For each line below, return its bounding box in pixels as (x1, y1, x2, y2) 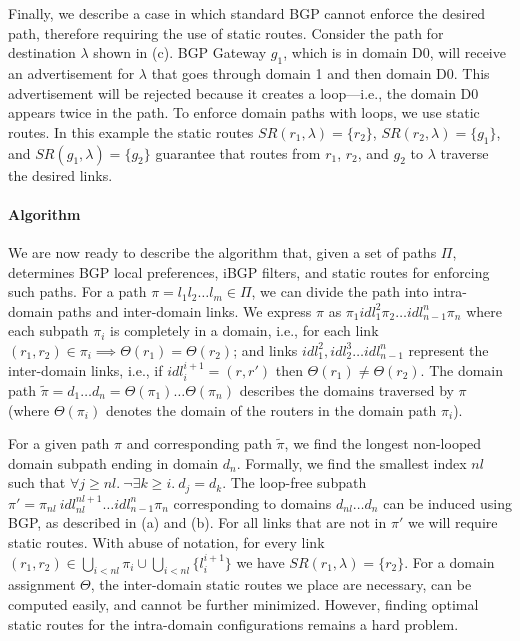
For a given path (8, 433, 110, 454)
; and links (233, 339, 298, 360)
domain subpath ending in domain (8, 452, 219, 473)
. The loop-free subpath (222, 472, 367, 493)
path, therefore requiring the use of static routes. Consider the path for (8, 22, 444, 43)
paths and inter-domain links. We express (57, 300, 312, 321)
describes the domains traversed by (239, 379, 454, 400)
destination (8, 42, 76, 63)
